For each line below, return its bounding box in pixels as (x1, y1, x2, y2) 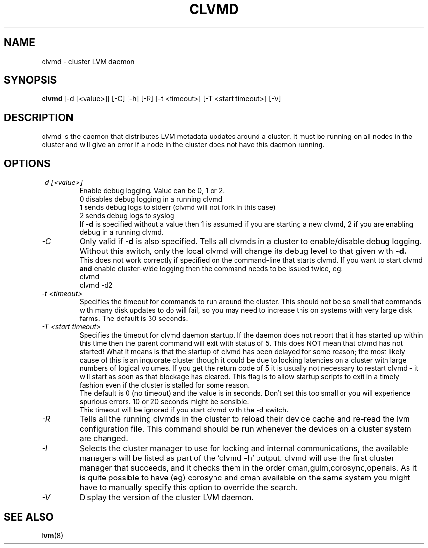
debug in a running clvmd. (79, 228, 164, 237)
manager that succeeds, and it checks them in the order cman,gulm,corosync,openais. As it (79, 463, 417, 473)
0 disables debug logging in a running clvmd (79, 195, 223, 204)
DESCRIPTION (4, 111, 74, 124)
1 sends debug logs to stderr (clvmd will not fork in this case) (79, 203, 276, 212)
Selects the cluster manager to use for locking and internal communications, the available (79, 443, 408, 454)
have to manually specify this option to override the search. (79, 482, 298, 493)
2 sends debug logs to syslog (79, 211, 174, 220)
